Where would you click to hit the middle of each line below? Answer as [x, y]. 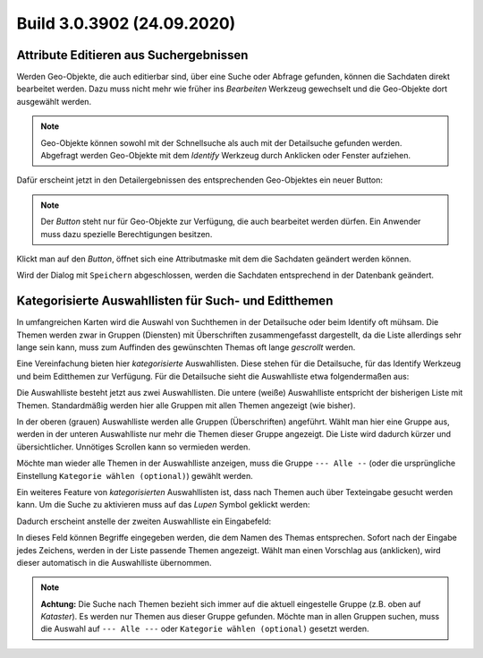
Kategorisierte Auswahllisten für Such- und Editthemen [175, 301]
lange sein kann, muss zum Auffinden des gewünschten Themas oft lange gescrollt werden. [186, 347]
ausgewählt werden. [54, 101]
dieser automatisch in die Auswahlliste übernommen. [114, 562]
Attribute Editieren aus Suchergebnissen [132, 55]
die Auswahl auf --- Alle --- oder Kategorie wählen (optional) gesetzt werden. [205, 629]
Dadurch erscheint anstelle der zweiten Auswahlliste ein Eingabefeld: [144, 521]
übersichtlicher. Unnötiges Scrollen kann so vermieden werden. [133, 447]
